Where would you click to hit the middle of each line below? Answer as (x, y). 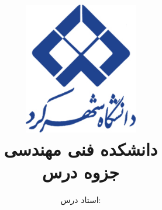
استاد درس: (81, 199)
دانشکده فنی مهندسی (81, 148)
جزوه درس (81, 171)
